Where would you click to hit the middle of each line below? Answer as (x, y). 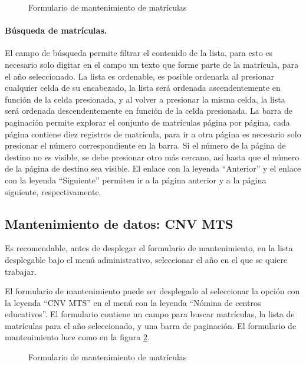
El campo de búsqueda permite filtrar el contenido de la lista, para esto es (139, 53)
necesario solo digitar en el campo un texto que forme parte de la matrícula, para (152, 64)
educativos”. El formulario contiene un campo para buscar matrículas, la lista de (150, 314)
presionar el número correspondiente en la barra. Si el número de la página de (145, 145)
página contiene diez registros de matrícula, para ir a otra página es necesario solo (153, 134)
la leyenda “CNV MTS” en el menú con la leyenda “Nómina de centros (133, 302)
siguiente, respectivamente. (53, 191)
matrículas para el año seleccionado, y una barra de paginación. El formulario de (151, 325)
